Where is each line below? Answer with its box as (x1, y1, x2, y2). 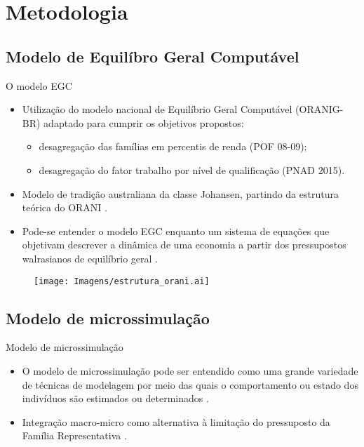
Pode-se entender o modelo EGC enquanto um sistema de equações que (22, 223, 330, 238)
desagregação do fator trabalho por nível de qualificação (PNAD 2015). (39, 162, 345, 177)
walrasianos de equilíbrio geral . (22, 251, 158, 265)
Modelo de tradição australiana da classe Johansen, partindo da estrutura (22, 186, 339, 201)
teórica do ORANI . (22, 200, 107, 215)
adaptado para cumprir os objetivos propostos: (43, 115, 244, 130)
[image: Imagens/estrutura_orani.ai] (34, 276, 210, 286)
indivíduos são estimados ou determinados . (22, 391, 209, 406)
